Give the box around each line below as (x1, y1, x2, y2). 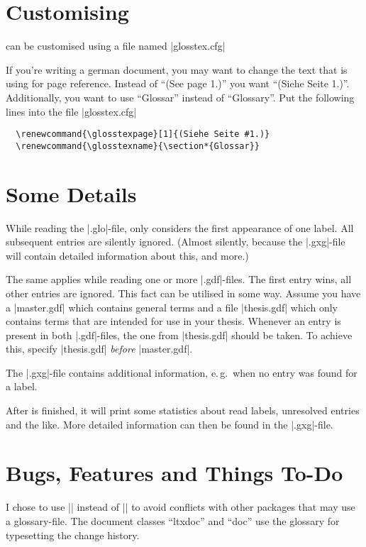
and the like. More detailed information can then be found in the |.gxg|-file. (6, 416, 333, 431)
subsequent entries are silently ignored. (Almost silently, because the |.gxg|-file (6, 234, 345, 249)
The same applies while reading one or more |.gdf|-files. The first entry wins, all (6, 272, 352, 287)
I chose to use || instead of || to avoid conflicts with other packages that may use (6, 499, 355, 514)
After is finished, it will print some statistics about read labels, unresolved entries (6, 403, 360, 418)
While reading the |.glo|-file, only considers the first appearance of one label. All (6, 220, 354, 235)
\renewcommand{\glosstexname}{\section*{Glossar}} (16, 140, 260, 151)
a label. (6, 379, 38, 394)
